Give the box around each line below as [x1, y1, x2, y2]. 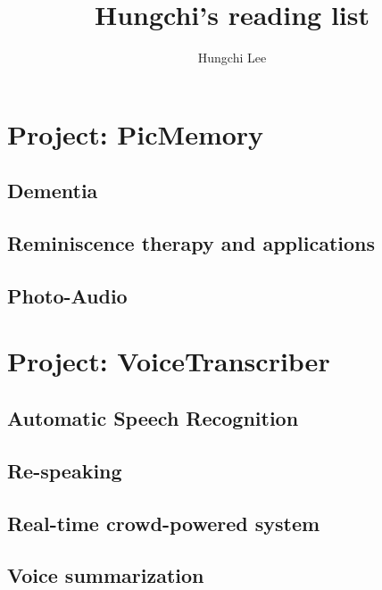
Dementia [7, 177, 98, 204]
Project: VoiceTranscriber [7, 343, 330, 379]
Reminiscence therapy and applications [7, 229, 375, 257]
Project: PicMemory [7, 115, 264, 152]
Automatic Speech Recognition [7, 404, 299, 432]
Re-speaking [7, 456, 122, 484]
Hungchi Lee [197, 48, 267, 67]
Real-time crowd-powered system [7, 509, 320, 536]
